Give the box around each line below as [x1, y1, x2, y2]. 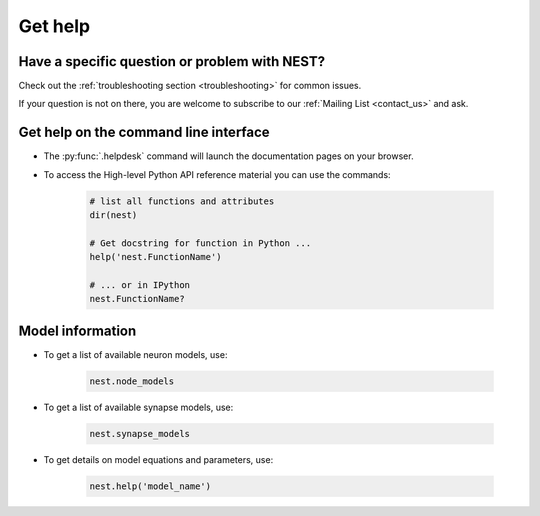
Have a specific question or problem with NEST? [18, 53, 325, 70]
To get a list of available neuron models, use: [43, 348, 228, 360]
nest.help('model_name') [89, 480, 212, 492]
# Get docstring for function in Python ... [89, 237, 312, 249]
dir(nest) [89, 210, 138, 221]
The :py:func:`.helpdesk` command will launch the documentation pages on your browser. [43, 150, 414, 162]
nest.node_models [89, 375, 175, 387]
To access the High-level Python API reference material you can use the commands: [43, 168, 391, 180]
